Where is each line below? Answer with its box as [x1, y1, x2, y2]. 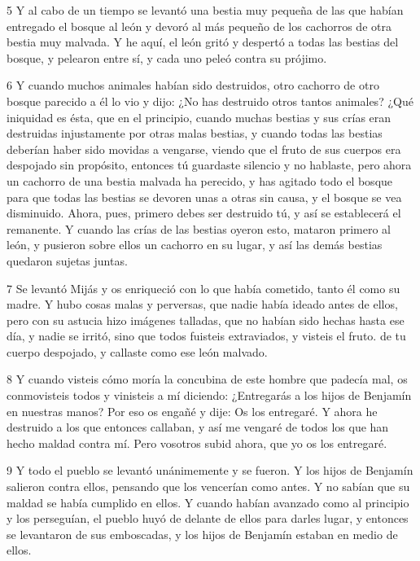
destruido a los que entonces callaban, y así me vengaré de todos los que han [7, 419, 389, 436]
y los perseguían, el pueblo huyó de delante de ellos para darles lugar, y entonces [7, 510, 409, 527]
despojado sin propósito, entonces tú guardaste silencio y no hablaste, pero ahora [7, 156, 412, 173]
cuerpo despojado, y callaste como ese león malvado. [7, 343, 268, 360]
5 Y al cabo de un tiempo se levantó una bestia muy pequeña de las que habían [7, 2, 404, 18]
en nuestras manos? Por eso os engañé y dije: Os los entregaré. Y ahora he [7, 402, 378, 419]
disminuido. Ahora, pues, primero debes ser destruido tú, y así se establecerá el [7, 204, 401, 221]
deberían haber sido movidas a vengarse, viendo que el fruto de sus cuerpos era [7, 140, 401, 157]
